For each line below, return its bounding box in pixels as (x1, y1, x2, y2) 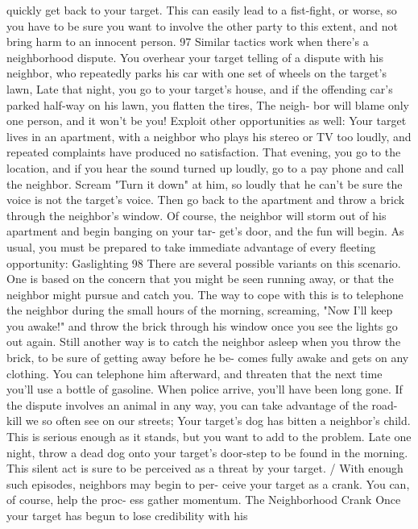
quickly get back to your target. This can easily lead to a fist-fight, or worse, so (6, 2, 397, 18)
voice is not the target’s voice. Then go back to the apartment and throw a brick (6, 191, 405, 208)
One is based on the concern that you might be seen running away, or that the (6, 270, 394, 287)
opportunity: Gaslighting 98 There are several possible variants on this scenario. (6, 254, 401, 271)
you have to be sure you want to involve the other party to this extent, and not (6, 17, 398, 34)
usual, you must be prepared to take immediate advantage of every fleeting (6, 238, 376, 255)
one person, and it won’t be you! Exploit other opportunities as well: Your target (6, 112, 407, 129)
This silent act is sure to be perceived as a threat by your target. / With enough (6, 460, 404, 477)
